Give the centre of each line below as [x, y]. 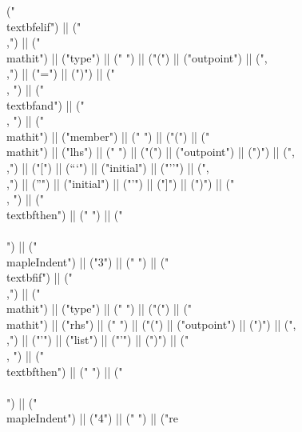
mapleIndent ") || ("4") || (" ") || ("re [93, 418]
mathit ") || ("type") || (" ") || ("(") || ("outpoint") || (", [137, 57]
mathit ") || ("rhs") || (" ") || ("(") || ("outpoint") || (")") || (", [151, 324]
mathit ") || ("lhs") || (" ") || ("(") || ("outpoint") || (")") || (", [151, 152]
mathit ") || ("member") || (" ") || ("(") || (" [108, 136]
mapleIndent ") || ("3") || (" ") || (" [88, 261]
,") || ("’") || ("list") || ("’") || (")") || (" [98, 340]
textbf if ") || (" [40, 277]
